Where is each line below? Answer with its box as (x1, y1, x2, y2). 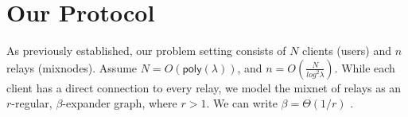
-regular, (11, 95, 52, 111)
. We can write (206, 95, 278, 111)
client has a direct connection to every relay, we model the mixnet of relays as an (6, 79, 402, 96)
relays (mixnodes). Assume (6, 59, 138, 76)
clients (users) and (302, 42, 391, 59)
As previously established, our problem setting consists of (6, 42, 286, 59)
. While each (334, 59, 395, 76)
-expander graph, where (62, 95, 177, 111)
